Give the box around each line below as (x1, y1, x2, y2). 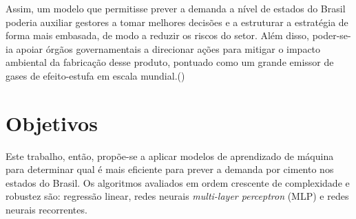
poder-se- (312, 28, 351, 43)
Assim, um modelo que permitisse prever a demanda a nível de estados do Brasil (6, 1, 346, 15)
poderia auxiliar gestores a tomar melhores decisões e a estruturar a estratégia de (6, 14, 348, 29)
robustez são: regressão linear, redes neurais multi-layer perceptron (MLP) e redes (6, 189, 349, 203)
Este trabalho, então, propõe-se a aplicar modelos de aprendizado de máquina (6, 148, 334, 163)
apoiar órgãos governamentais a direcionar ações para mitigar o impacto (16, 41, 321, 56)
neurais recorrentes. (6, 203, 87, 217)
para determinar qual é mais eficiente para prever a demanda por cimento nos (6, 162, 334, 176)
